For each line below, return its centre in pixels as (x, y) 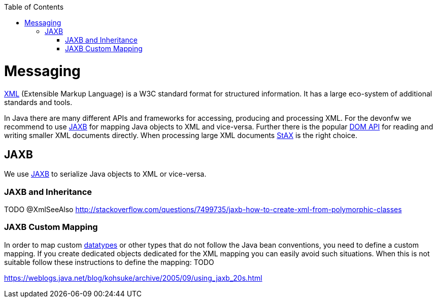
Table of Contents (34, 7)
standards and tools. (38, 102)
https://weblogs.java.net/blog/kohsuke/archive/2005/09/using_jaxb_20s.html (133, 278)
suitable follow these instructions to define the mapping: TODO (109, 262)
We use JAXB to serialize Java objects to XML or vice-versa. (105, 174)
